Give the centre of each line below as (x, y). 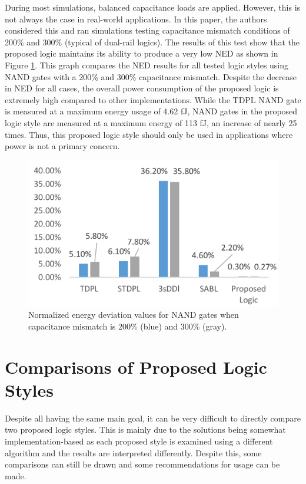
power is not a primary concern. (62, 146)
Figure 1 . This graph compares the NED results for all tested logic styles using (147, 65)
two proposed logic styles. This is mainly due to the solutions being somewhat (145, 429)
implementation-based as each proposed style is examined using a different (139, 441)
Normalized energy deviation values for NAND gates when (134, 315)
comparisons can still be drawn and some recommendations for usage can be (142, 464)
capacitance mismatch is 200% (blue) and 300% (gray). (128, 326)
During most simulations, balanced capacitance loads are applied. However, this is (153, 7)
